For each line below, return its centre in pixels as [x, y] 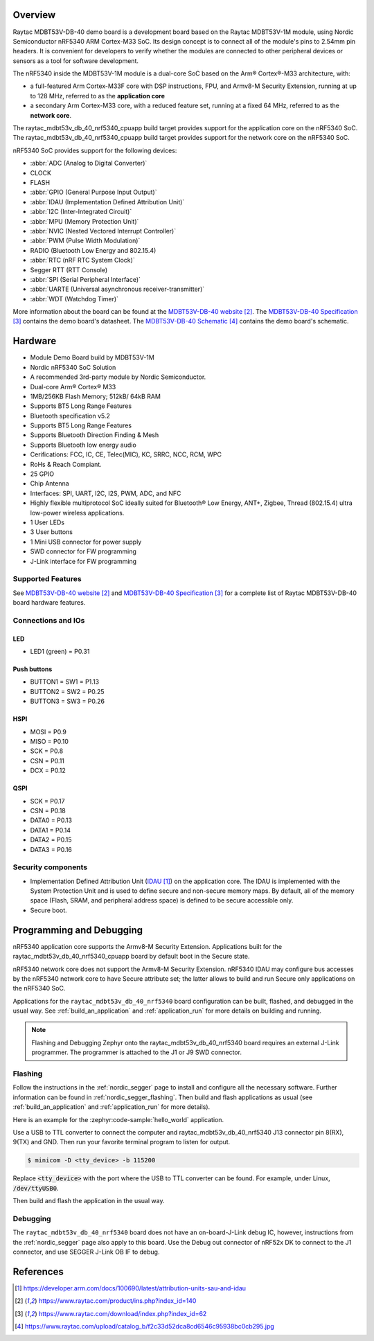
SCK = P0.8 [47, 751]
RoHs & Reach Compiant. [66, 464]
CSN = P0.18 [48, 810]
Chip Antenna [50, 483]
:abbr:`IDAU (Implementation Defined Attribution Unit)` [107, 202]
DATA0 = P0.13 [51, 820]
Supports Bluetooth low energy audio [83, 445]
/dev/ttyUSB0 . [36, 1188]
